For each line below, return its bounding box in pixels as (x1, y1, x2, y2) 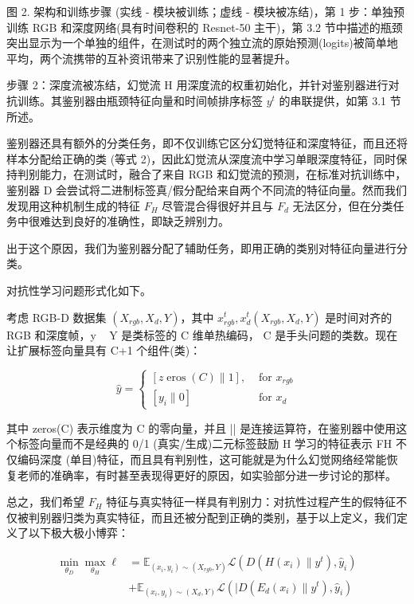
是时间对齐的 (325, 308, 393, 325)
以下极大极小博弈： (28, 524, 129, 541)
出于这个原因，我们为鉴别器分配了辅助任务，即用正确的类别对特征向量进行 (6, 239, 396, 256)
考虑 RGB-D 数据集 (6, 308, 107, 325)
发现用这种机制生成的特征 (6, 197, 140, 214)
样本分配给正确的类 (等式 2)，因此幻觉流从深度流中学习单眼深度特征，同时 (6, 150, 396, 167)
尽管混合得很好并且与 (162, 197, 274, 214)
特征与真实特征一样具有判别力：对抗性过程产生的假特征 (106, 493, 396, 510)
